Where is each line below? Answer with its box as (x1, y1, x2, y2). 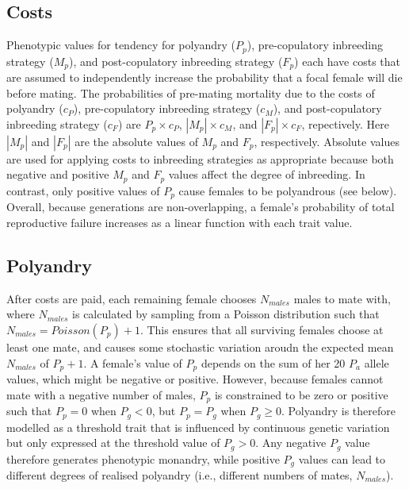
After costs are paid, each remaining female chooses (6, 290, 257, 306)
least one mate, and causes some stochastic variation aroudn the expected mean (6, 338, 394, 355)
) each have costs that (294, 52, 400, 69)
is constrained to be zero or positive (214, 386, 388, 402)
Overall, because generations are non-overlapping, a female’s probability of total (6, 198, 395, 215)
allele (364, 354, 389, 371)
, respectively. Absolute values (254, 133, 399, 149)
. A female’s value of (83, 354, 182, 371)
